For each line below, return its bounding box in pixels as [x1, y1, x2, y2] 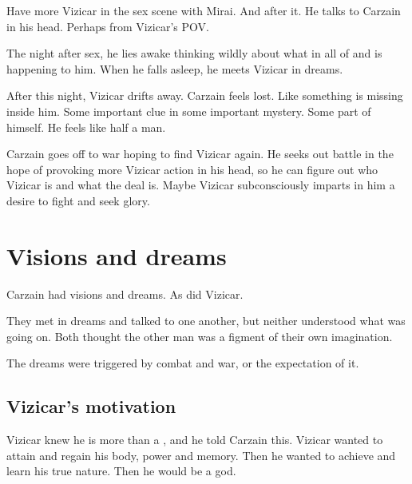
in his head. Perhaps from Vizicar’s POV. [6, 18, 209, 34]
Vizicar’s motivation [6, 394, 176, 419]
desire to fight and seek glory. [6, 192, 150, 208]
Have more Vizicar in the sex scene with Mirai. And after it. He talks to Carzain [6, 2, 401, 18]
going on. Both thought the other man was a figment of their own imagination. [6, 327, 393, 344]
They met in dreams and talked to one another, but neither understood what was [6, 312, 406, 329]
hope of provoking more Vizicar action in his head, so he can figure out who [6, 161, 378, 177]
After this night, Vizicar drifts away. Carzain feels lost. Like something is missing [6, 87, 403, 104]
